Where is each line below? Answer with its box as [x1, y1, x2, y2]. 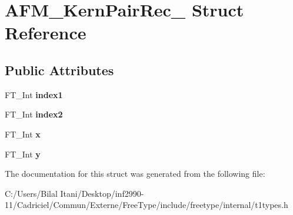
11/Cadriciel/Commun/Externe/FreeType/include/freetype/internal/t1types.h [5, 199, 288, 211]
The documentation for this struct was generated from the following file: [5, 167, 265, 180]
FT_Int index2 [5, 108, 63, 120]
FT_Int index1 [5, 88, 63, 100]
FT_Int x [5, 127, 41, 140]
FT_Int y [5, 147, 41, 160]
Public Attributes [5, 61, 114, 79]
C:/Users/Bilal [5, 187, 58, 199]
